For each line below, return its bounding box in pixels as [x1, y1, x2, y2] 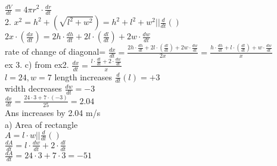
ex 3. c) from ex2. [5, 58, 69, 71]
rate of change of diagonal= [5, 45, 106, 58]
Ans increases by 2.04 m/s [5, 106, 101, 118]
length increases [54, 70, 113, 83]
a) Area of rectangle [5, 118, 78, 130]
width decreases [5, 82, 62, 95]
